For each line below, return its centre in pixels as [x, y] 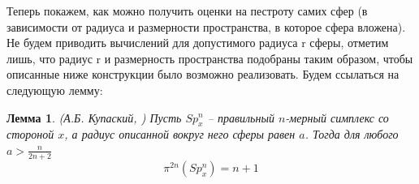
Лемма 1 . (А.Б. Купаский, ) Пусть [94, 117]
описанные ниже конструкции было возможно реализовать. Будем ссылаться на [203, 74]
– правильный [241, 117]
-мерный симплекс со [337, 117]
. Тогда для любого [352, 134]
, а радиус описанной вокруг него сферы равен [180, 134]
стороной [30, 134]
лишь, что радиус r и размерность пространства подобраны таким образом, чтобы [210, 58]
